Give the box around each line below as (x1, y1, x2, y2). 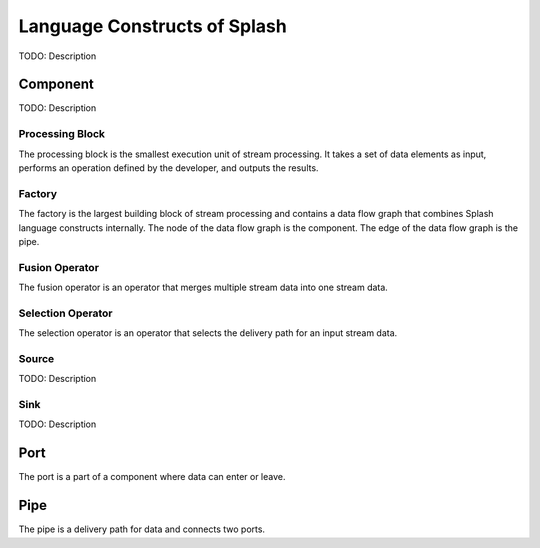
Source (18, 351, 55, 365)
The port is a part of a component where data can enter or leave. (18, 471, 286, 483)
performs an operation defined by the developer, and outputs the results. (18, 161, 319, 174)
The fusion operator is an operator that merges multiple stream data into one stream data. (18, 281, 389, 294)
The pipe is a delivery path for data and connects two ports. (18, 523, 265, 535)
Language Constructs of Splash (18, 15, 287, 37)
